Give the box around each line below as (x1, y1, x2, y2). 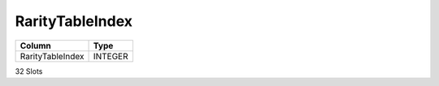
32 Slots (15, 66, 43, 76)
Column (20, 40, 52, 51)
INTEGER (93, 50, 129, 62)
